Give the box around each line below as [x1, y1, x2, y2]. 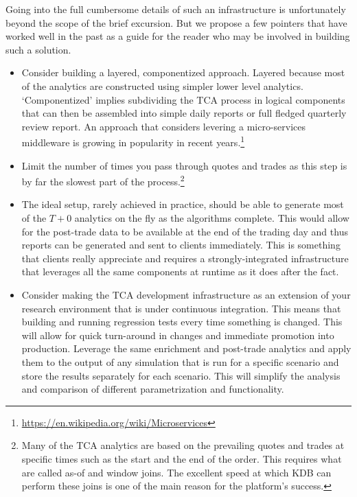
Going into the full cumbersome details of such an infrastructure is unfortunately [5, 2, 346, 16]
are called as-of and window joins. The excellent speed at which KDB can [21, 465, 332, 479]
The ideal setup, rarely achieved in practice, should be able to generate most [21, 197, 344, 211]
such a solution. [5, 42, 71, 56]
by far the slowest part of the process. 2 [21, 172, 185, 188]
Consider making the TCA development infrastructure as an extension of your [21, 288, 351, 301]
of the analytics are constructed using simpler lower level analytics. [21, 78, 303, 93]
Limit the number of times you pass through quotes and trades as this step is [21, 158, 347, 172]
